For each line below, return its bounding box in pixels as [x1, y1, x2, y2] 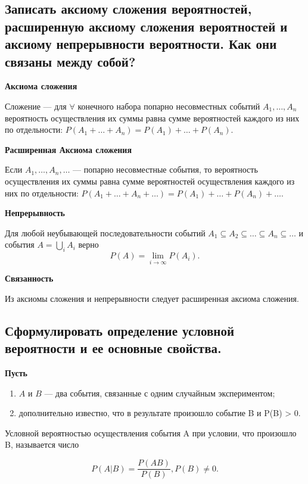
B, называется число [5, 438, 79, 451]
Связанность [5, 272, 54, 285]
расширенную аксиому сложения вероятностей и [5, 17, 288, 35]
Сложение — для [5, 99, 67, 112]
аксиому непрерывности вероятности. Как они [5, 35, 277, 53]
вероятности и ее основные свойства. [5, 339, 222, 357]
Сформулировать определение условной [5, 321, 235, 339]
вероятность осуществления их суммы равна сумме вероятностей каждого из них [5, 111, 300, 124]
